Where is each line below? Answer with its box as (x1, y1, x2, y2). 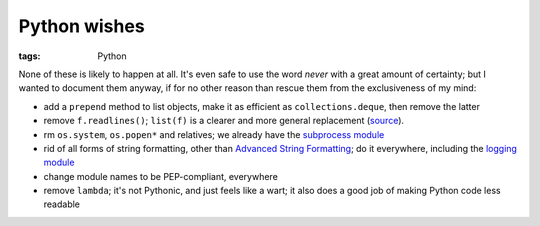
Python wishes (18, 15, 145, 37)
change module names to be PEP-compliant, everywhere (43, 170, 279, 182)
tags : (18, 50, 41, 62)
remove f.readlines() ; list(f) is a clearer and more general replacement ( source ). (43, 115, 405, 127)
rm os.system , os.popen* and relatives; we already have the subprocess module (43, 128, 385, 140)
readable (43, 198, 80, 210)
